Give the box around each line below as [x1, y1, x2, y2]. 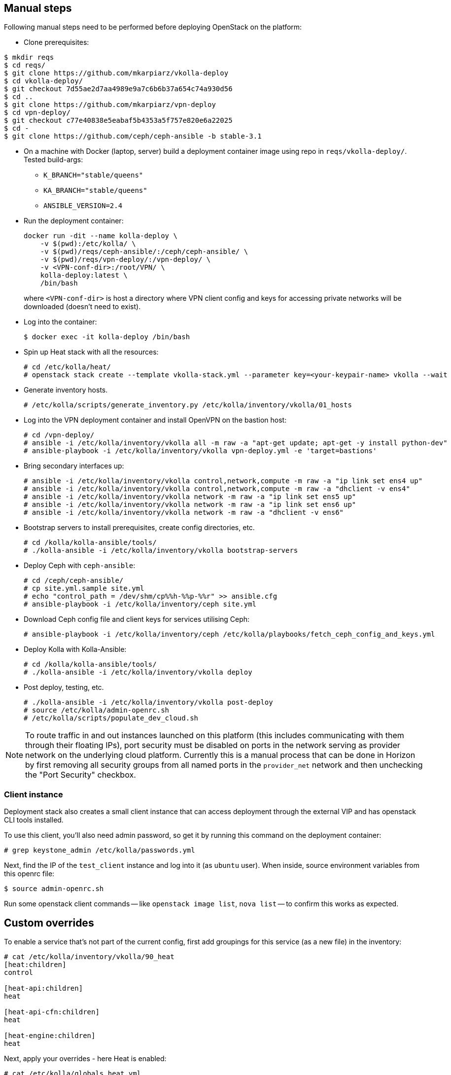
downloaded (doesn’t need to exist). [24, 302, 141, 311]
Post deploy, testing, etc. [24, 683, 104, 692]
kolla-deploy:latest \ [40, 271, 128, 280]
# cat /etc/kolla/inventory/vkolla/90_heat [4, 953, 174, 961]
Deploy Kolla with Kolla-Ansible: [24, 645, 127, 654]
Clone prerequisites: [24, 38, 89, 47]
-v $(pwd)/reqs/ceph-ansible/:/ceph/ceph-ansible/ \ [40, 248, 248, 256]
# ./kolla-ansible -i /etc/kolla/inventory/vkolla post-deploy [24, 698, 273, 707]
